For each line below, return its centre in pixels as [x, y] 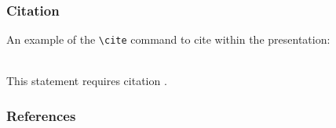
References [41, 115]
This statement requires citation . [87, 81]
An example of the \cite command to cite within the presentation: [168, 39]
